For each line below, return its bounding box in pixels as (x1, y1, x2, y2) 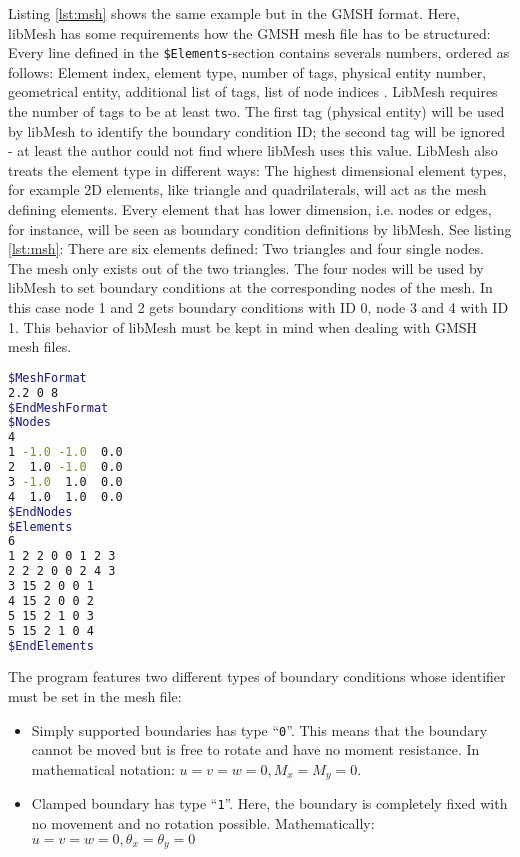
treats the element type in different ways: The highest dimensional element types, (8, 159, 507, 180)
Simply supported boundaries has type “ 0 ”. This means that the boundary (31, 719, 488, 740)
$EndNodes (8, 504, 73, 519)
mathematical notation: (31, 758, 175, 779)
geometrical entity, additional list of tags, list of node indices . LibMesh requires (8, 81, 498, 102)
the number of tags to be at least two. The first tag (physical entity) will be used (8, 101, 505, 122)
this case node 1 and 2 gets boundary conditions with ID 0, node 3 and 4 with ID (8, 296, 509, 317)
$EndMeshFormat (8, 400, 109, 415)
